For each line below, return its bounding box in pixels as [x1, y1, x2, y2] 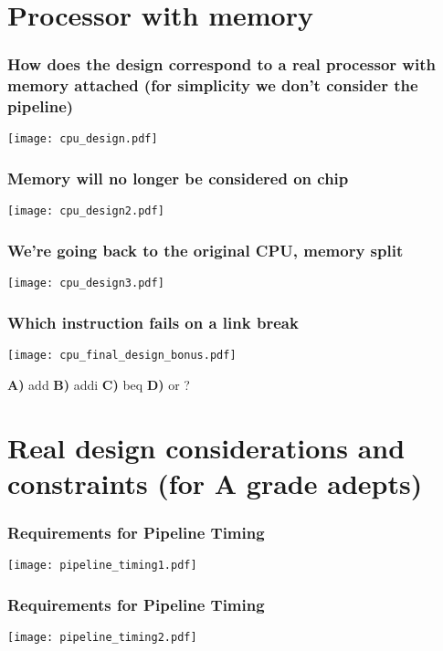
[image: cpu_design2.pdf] [7, 205, 164, 218]
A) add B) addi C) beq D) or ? [7, 374, 190, 394]
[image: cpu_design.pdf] [7, 132, 158, 146]
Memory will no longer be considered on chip [7, 167, 349, 190]
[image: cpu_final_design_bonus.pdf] [7, 349, 237, 362]
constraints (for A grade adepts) [7, 464, 423, 501]
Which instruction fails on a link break [7, 310, 299, 333]
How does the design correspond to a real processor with [7, 53, 436, 76]
